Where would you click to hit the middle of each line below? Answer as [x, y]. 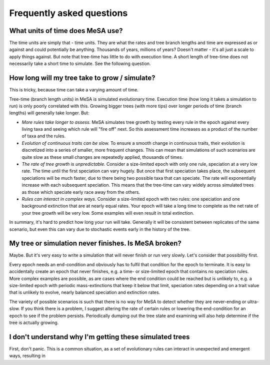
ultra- [253, 302]
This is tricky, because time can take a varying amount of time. [74, 90]
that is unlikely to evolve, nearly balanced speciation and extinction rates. [85, 293]
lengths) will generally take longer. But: [49, 113]
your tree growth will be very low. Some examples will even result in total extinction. [108, 213]
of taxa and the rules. [44, 136]
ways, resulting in [27, 356]
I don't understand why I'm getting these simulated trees [99, 337]
